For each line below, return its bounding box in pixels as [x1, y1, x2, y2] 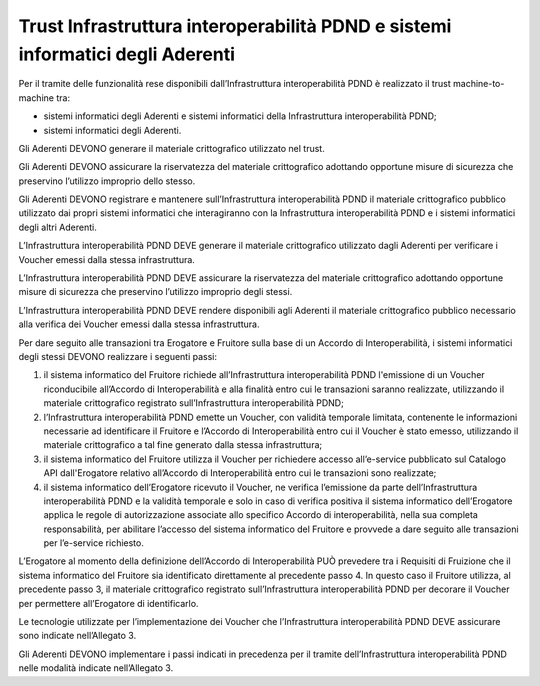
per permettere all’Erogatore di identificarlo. [18, 597, 199, 609]
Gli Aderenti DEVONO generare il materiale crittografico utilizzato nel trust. [18, 142, 325, 154]
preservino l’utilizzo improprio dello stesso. [18, 175, 196, 187]
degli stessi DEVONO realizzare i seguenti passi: [18, 350, 218, 362]
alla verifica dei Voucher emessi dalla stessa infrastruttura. [18, 318, 260, 330]
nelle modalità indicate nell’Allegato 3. [18, 662, 174, 674]
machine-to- [453, 78, 505, 90]
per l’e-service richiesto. [43, 537, 144, 549]
